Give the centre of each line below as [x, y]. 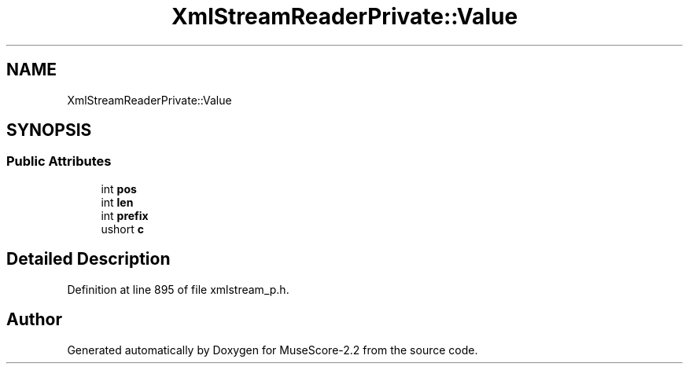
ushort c [122, 229]
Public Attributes [59, 161]
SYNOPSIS [49, 130]
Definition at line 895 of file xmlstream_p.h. [178, 289]
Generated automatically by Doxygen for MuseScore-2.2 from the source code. [273, 350]
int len [117, 202]
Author [34, 320]
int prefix [125, 215]
